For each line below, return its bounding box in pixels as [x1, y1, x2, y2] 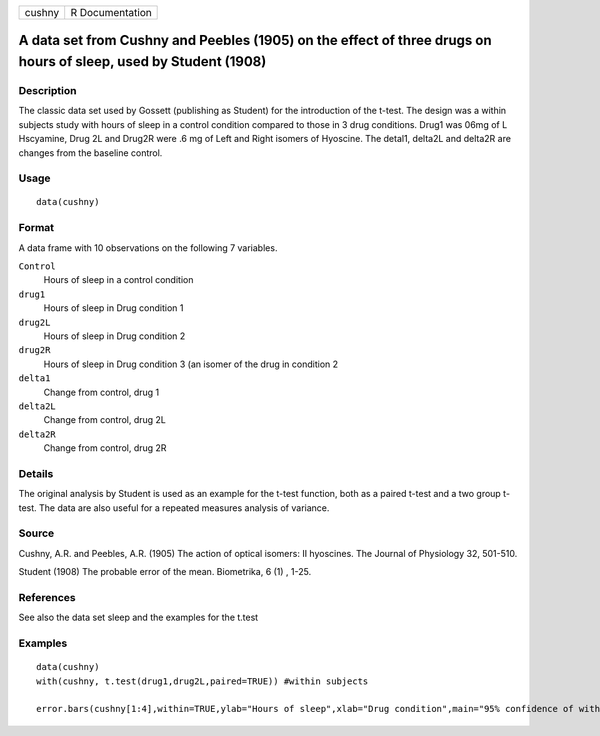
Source [18, 526, 55, 540]
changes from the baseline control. [18, 146, 163, 159]
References [18, 590, 76, 604]
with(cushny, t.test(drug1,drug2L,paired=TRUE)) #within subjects [36, 675, 369, 687]
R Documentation [70, 6, 152, 19]
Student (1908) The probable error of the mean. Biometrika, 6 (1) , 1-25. [18, 566, 312, 578]
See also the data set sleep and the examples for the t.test [18, 611, 259, 624]
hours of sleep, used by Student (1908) [18, 53, 267, 70]
